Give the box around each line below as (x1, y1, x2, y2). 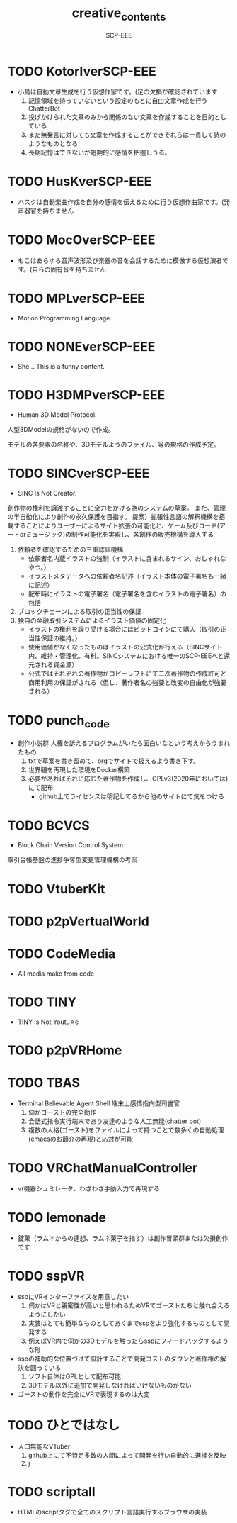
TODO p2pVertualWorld (7, 913, 150, 930)
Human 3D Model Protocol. (17, 410, 97, 419)
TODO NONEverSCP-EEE (7, 339, 156, 355)
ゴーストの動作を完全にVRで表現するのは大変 (17, 1390, 150, 1398)
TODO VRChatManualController (7, 1159, 198, 1176)
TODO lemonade (7, 1209, 106, 1225)
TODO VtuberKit (7, 881, 105, 897)
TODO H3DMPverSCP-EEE (7, 387, 166, 403)
